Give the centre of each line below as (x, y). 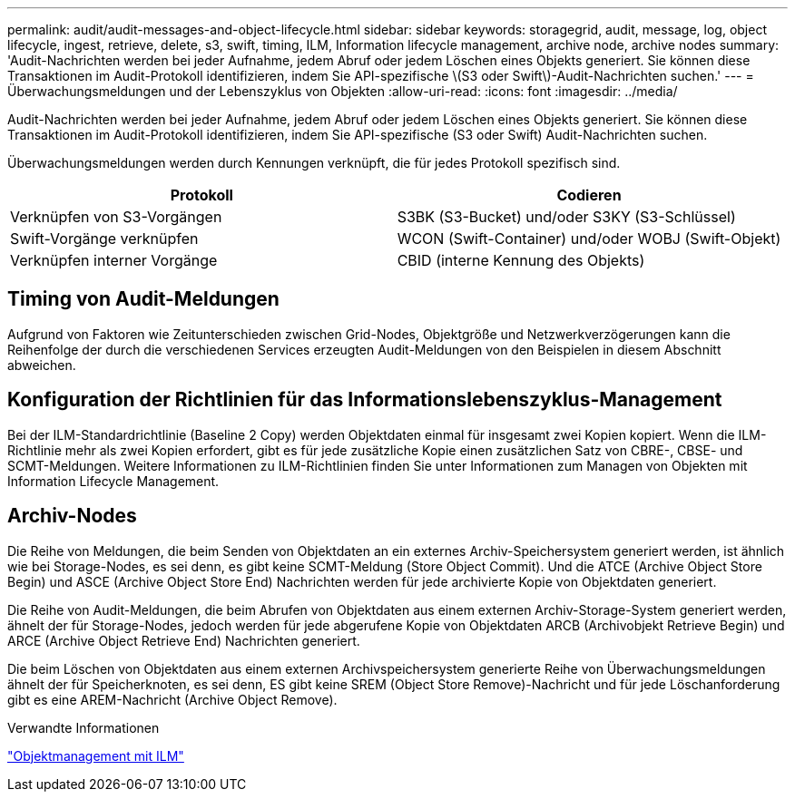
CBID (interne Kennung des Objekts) (521, 260)
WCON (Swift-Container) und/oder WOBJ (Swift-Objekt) (589, 239)
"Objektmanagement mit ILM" (96, 755)
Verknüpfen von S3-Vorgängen (116, 217)
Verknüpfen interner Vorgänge (114, 260)
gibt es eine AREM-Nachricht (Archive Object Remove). (172, 699)
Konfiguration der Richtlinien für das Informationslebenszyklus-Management (365, 400)
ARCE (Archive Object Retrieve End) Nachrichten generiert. (184, 640)
